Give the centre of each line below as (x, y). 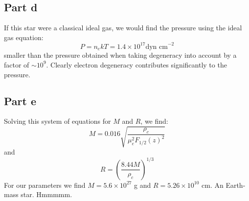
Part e (20, 100)
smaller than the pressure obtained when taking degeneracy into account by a (120, 55)
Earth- (236, 185)
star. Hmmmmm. (46, 194)
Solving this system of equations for (57, 121)
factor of (17, 64)
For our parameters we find (45, 185)
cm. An (213, 185)
